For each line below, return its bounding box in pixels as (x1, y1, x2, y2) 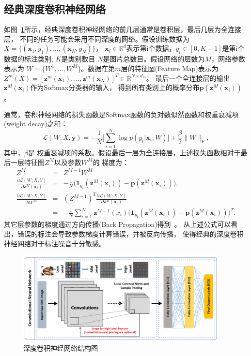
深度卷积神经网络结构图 (23, 342, 98, 353)
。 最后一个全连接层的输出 (146, 73, 230, 83)
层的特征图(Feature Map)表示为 (121, 63, 219, 73)
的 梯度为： (93, 157, 129, 167)
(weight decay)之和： (4, 119, 68, 129)
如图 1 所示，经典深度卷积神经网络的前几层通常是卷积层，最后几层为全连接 (4, 24, 241, 34)
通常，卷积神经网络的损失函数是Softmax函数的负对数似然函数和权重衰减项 (4, 109, 239, 119)
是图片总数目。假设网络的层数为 (103, 54, 205, 64)
